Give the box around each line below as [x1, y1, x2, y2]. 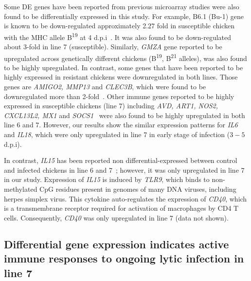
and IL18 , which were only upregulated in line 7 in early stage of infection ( [4, 129, 230, 140]
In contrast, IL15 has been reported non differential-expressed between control [4, 155, 237, 165]
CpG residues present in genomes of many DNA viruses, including [39, 184, 236, 194]
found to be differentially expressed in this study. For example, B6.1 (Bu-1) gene [4, 11, 244, 21]
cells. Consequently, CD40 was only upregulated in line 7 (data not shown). [4, 212, 229, 222]
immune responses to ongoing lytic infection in [4, 251, 244, 266]
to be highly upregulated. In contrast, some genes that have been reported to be [4, 62, 243, 72]
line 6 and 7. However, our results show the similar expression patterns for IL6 [4, 120, 238, 130]
